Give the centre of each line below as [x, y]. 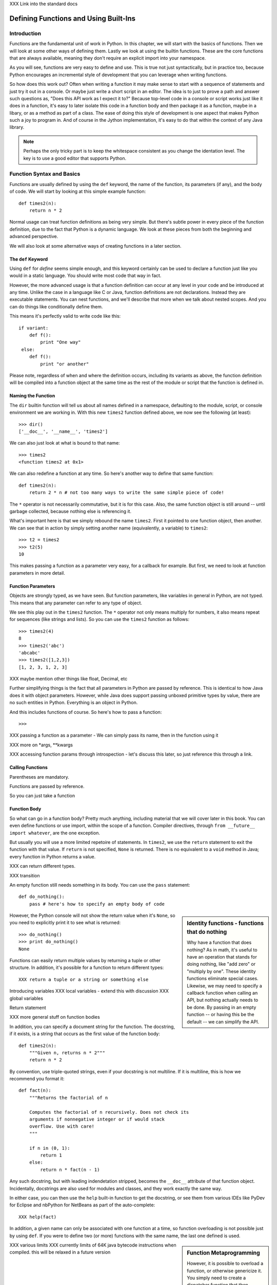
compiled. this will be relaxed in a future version [60, 1252]
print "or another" [65, 364]
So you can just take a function [42, 796]
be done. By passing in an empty [222, 1007]
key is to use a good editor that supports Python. [75, 158]
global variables [26, 998]
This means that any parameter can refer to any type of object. [76, 603]
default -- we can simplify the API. [223, 1022]
